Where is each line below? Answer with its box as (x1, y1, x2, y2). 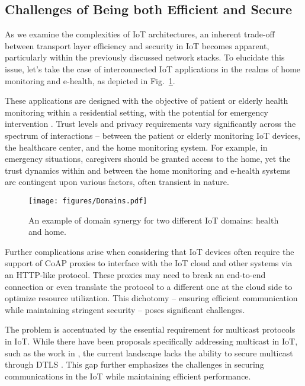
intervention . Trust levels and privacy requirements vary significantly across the (5, 117, 296, 130)
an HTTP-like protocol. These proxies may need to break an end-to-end (5, 268, 266, 280)
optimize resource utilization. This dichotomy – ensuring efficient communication (5, 292, 298, 304)
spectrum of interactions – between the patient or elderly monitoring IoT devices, (5, 129, 300, 141)
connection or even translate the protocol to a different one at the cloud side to (5, 280, 293, 292)
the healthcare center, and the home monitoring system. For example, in (5, 141, 268, 153)
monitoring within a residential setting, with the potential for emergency (5, 106, 268, 118)
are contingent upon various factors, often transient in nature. (5, 176, 229, 188)
